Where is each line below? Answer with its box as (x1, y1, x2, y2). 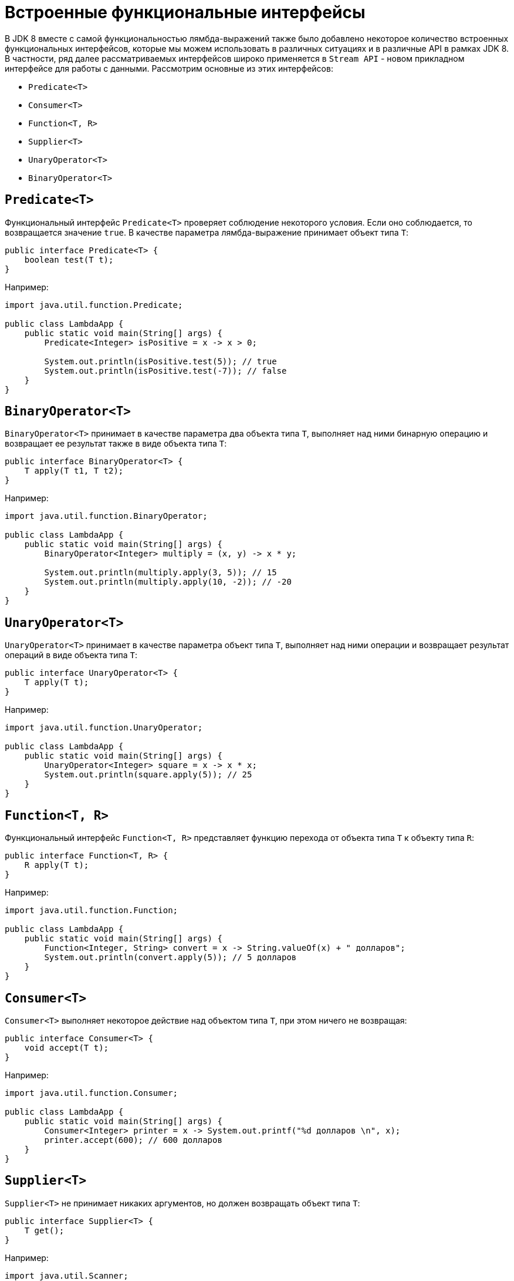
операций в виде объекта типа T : (5, 650, 138, 660)
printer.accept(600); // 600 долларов (44, 1135, 222, 1145)
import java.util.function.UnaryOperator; (5, 723, 203, 733)
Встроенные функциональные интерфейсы (5, 2, 366, 22)
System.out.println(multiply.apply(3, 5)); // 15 (44, 568, 277, 578)
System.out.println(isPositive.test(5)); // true (44, 356, 277, 366)
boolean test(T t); (24, 254, 114, 264)
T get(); (24, 1225, 65, 1235)
